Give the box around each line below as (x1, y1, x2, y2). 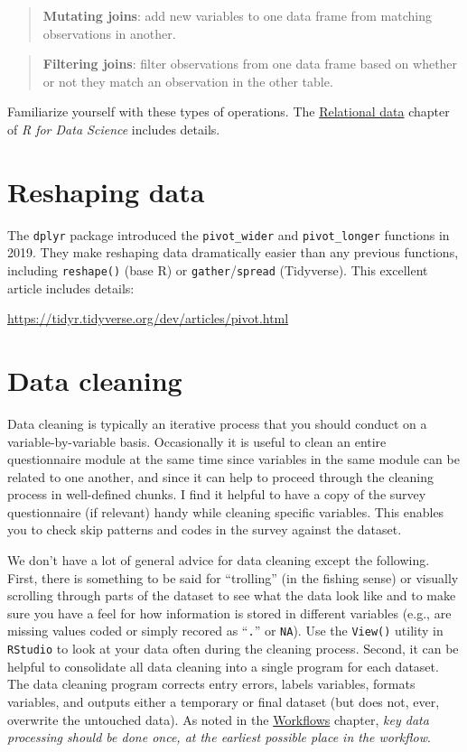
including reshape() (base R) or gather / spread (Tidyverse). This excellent (7, 260, 428, 279)
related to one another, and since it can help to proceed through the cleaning (7, 467, 434, 486)
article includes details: (7, 278, 135, 297)
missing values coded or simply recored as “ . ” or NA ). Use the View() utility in (7, 621, 444, 640)
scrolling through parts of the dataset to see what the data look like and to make (7, 586, 456, 605)
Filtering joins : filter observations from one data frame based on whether (42, 54, 458, 73)
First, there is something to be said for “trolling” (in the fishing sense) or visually (7, 568, 459, 587)
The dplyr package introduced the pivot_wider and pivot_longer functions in (7, 225, 450, 244)
